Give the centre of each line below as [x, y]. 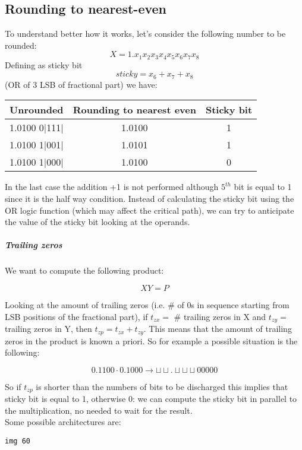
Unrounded [37, 110]
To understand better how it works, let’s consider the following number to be [145, 34]
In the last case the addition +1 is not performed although [112, 187]
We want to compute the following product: [84, 270]
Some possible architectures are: [63, 422]
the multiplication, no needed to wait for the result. [99, 410]
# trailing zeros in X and [220, 316]
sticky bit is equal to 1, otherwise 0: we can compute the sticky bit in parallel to [151, 399]
